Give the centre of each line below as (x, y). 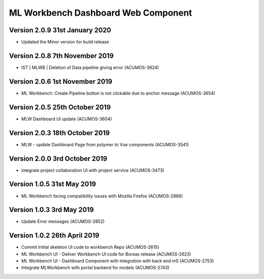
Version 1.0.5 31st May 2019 (53, 184)
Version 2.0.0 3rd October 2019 (58, 158)
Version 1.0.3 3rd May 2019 (51, 210)
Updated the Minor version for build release (65, 42)
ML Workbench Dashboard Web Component (101, 13)
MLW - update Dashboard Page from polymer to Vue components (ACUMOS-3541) (105, 144)
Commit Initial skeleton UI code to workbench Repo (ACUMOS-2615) (90, 247)
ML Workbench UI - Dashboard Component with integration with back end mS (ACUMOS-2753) (118, 261)
